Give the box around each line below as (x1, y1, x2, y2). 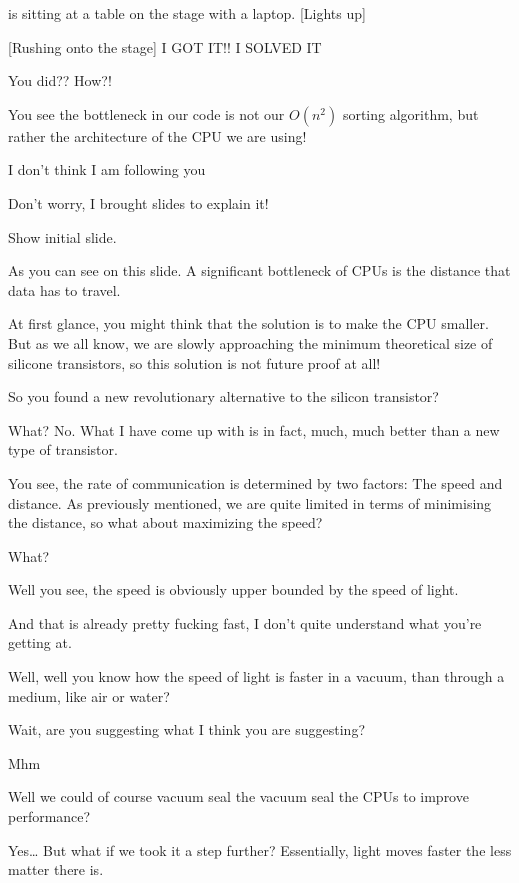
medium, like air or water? (8, 685, 170, 706)
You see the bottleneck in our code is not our (8, 103, 285, 124)
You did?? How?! (8, 70, 112, 91)
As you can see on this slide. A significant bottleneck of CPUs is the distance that (8, 260, 511, 281)
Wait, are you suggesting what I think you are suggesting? (8, 719, 365, 740)
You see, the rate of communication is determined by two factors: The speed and (8, 472, 503, 493)
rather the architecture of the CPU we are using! (8, 125, 307, 146)
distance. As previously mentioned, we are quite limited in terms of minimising (8, 492, 492, 513)
